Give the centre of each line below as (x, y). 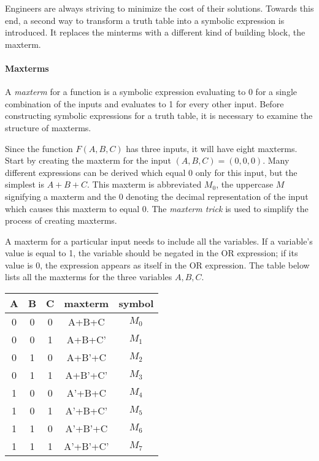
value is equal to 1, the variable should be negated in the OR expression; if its (152, 253)
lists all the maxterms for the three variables (89, 277)
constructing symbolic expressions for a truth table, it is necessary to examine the (159, 116)
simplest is (25, 184)
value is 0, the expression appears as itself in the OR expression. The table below (157, 265)
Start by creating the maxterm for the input (88, 160)
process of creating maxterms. (61, 220)
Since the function (39, 148)
